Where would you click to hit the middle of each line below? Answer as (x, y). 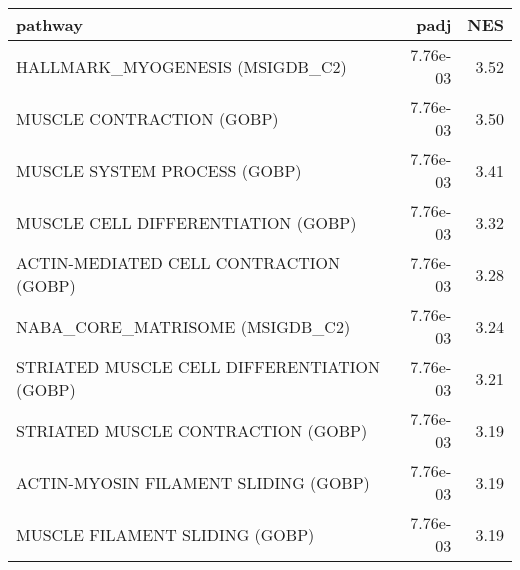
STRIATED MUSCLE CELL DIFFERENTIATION (198, 366)
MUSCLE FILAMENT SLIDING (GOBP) (165, 534)
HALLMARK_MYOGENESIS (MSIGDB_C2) (181, 66)
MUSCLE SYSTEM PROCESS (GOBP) (159, 170)
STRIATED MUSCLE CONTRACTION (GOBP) (192, 430)
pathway (49, 24)
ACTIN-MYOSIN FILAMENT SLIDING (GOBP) (193, 482)
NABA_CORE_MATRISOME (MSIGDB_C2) (183, 326)
